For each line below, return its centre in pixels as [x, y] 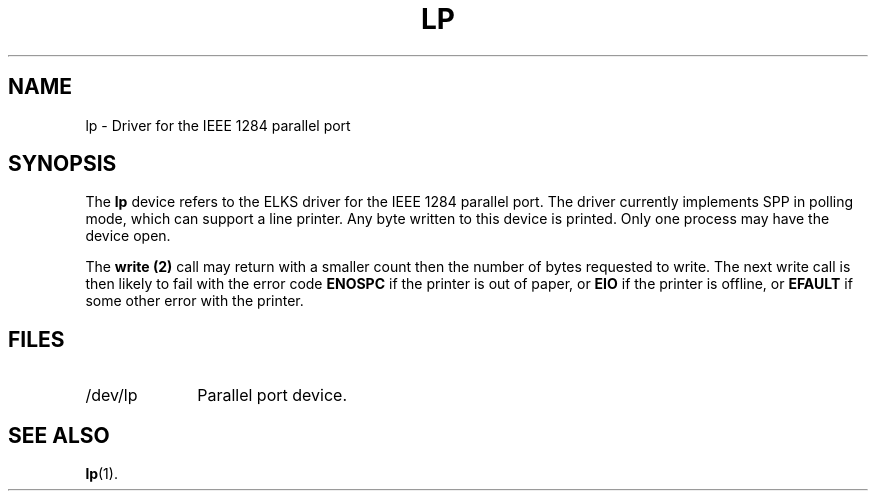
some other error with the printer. [194, 301]
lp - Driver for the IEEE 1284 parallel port [218, 125]
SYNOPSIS [62, 164]
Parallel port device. [272, 395]
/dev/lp [111, 395]
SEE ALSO [59, 435]
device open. [128, 236]
